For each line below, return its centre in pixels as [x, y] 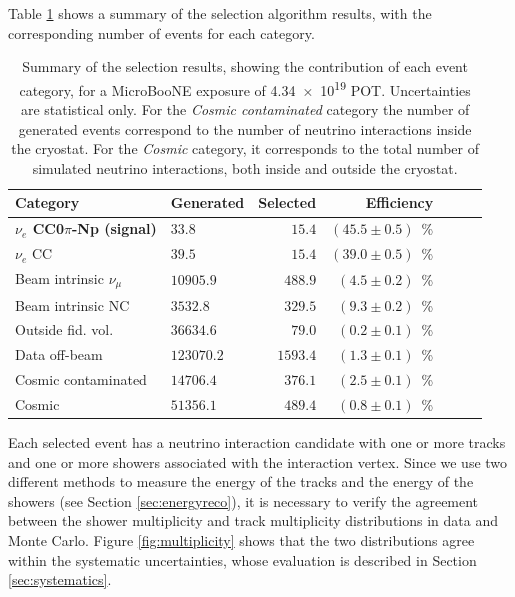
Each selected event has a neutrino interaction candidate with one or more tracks [257, 442]
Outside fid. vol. [64, 329]
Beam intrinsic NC [72, 304]
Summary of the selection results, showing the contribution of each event [245, 66]
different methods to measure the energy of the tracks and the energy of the [241, 481]
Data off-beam [59, 354]
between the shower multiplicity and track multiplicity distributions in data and [253, 520]
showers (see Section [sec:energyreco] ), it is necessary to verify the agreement [243, 500]
